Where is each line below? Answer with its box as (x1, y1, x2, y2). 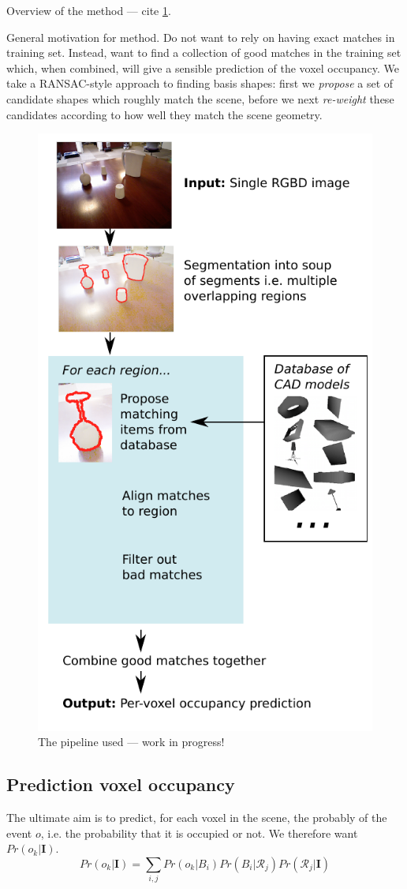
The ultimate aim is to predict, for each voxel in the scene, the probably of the (6, 809, 387, 826)
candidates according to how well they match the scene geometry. (6, 106, 323, 122)
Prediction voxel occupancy (6, 772, 235, 797)
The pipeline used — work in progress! (38, 733, 225, 750)
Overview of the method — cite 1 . (6, 2, 171, 18)
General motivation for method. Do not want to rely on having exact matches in (6, 28, 395, 45)
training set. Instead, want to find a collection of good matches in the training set (6, 44, 401, 61)
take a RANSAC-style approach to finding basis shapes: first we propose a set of (6, 75, 394, 92)
